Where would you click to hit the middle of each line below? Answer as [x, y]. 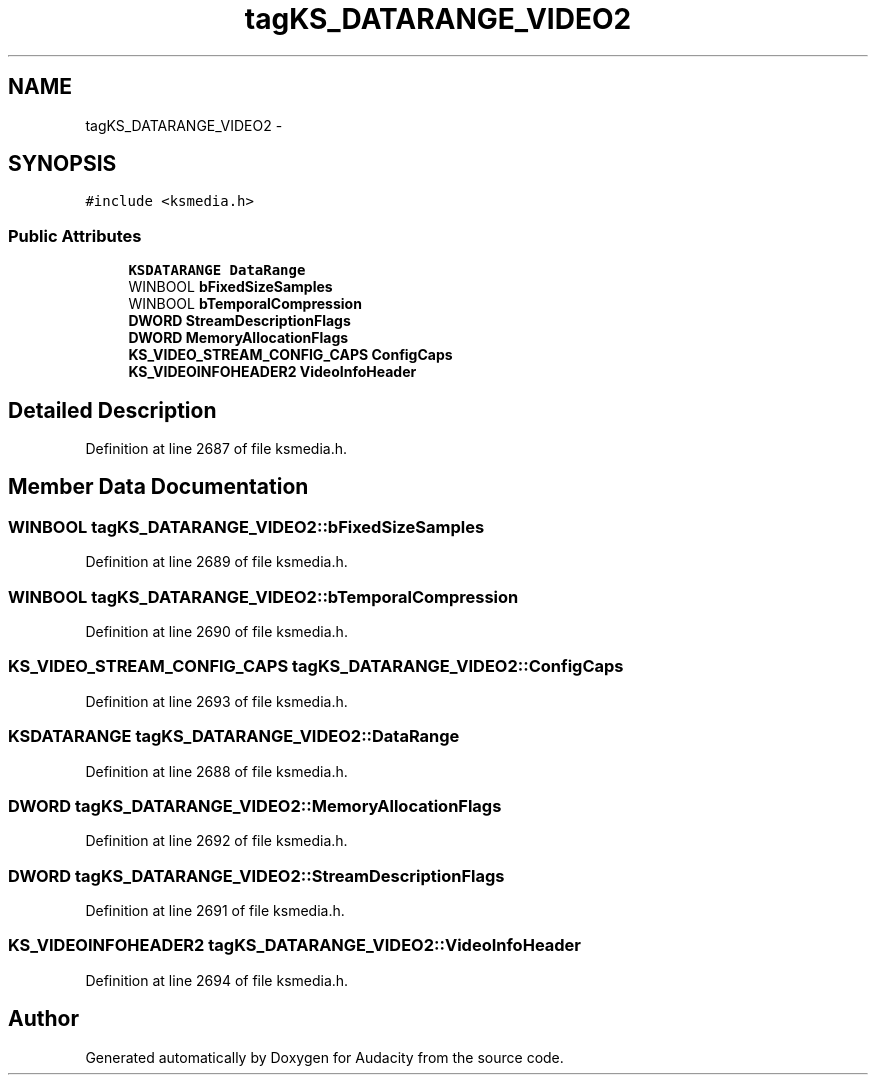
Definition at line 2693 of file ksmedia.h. [216, 701]
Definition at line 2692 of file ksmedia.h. [216, 841]
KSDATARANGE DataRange [217, 270]
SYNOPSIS [62, 164]
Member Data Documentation [158, 487]
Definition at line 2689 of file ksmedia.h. [216, 562]
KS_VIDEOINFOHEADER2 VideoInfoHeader [272, 372]
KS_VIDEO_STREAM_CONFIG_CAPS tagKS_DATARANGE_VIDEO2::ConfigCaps [316, 666]
